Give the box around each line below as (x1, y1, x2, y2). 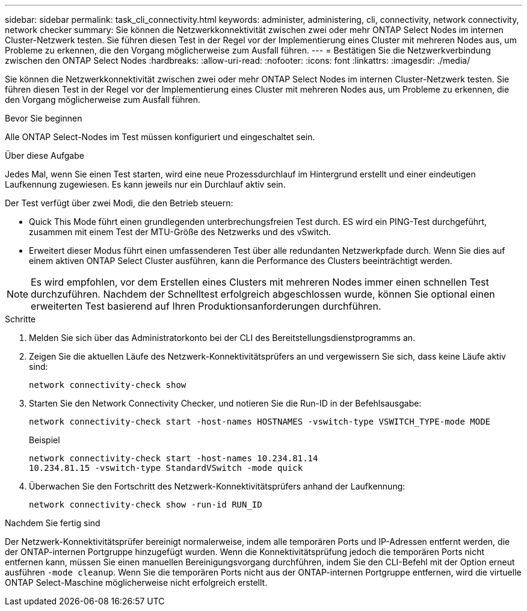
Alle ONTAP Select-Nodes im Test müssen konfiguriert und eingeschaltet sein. (5, 132, 315, 142)
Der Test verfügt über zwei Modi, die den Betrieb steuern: (5, 198, 233, 208)
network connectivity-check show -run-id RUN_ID (29, 500, 262, 509)
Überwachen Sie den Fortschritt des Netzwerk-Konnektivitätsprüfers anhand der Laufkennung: (29, 481, 405, 491)
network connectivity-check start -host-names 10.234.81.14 (29, 453, 318, 463)
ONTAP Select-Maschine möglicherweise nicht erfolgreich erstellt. (5, 577, 268, 588)
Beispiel (29, 435, 60, 445)
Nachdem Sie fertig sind (5, 518, 100, 528)
